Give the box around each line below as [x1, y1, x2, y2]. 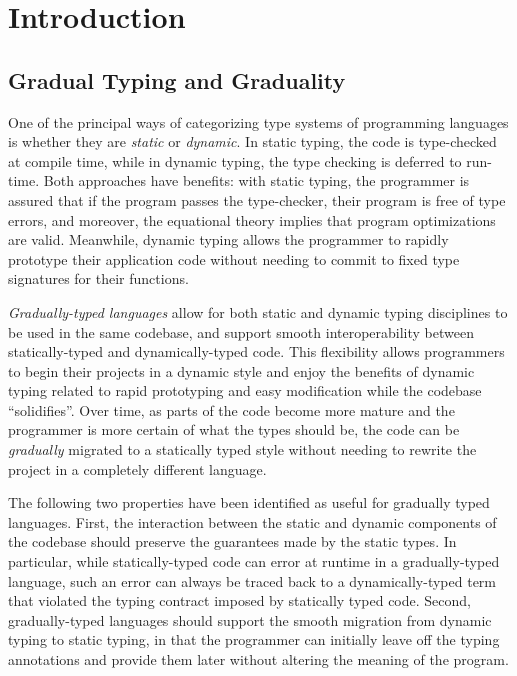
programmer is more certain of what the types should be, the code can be [8, 419, 460, 440]
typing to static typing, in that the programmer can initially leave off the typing [8, 629, 500, 650]
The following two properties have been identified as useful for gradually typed [8, 492, 490, 513]
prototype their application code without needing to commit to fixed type [8, 248, 460, 269]
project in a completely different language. [8, 458, 267, 479]
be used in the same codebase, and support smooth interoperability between [8, 321, 475, 342]
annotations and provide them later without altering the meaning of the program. [8, 649, 509, 670]
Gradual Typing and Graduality [8, 64, 346, 95]
